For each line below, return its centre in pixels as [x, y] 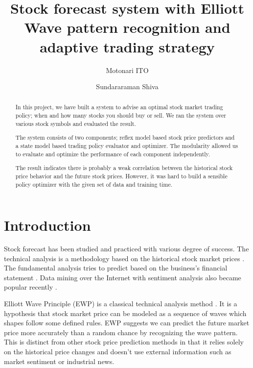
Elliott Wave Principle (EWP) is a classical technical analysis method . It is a [121, 304]
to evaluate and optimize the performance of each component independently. [113, 154]
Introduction [47, 225]
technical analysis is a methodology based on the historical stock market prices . [124, 258]
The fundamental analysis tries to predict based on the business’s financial [116, 268]
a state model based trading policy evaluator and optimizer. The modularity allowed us [127, 146]
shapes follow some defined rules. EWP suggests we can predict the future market [127, 323]
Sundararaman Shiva [127, 86]
